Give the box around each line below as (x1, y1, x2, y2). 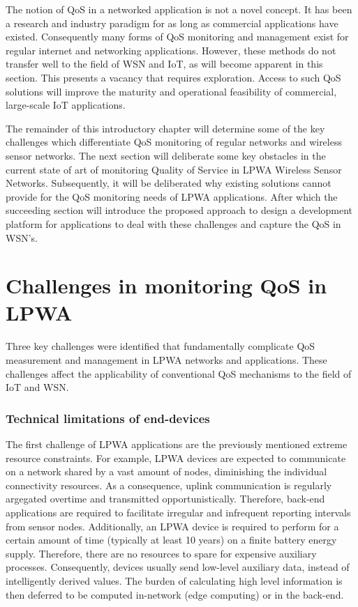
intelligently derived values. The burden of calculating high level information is (6, 573, 343, 587)
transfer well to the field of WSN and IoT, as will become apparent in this (6, 56, 323, 71)
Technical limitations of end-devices (6, 409, 210, 427)
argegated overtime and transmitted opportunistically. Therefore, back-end (6, 491, 325, 506)
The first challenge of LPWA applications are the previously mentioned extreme (6, 437, 348, 451)
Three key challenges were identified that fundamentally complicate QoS (6, 339, 315, 353)
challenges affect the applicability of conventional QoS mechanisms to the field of (6, 366, 352, 381)
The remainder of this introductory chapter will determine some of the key (6, 121, 325, 135)
